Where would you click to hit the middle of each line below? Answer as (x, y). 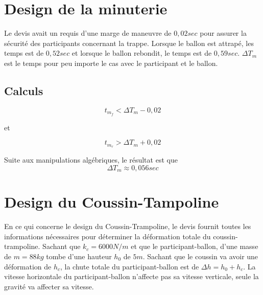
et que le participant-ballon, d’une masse (195, 246)
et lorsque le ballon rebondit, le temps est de (142, 53)
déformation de (28, 266)
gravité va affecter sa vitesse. (49, 286)
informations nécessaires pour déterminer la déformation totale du (107, 236)
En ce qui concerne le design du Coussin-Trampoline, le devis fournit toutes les (128, 226)
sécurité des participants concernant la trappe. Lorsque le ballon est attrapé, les (129, 43)
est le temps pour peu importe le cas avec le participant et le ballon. (111, 63)
